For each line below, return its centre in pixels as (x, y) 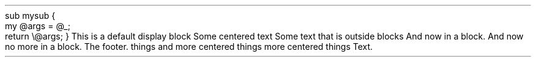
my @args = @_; (38, 26)
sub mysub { (30, 15)
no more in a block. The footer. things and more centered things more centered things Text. (189, 46)
